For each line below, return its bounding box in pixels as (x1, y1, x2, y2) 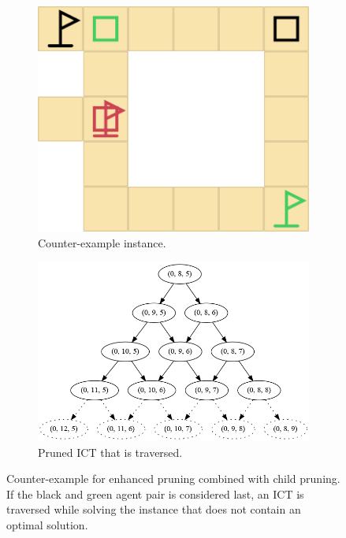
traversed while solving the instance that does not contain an (6, 501, 301, 518)
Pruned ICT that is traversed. (38, 443, 183, 460)
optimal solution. (6, 517, 88, 532)
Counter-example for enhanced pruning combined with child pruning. (6, 470, 340, 487)
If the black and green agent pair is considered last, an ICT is (6, 485, 304, 502)
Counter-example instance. (38, 235, 166, 250)
